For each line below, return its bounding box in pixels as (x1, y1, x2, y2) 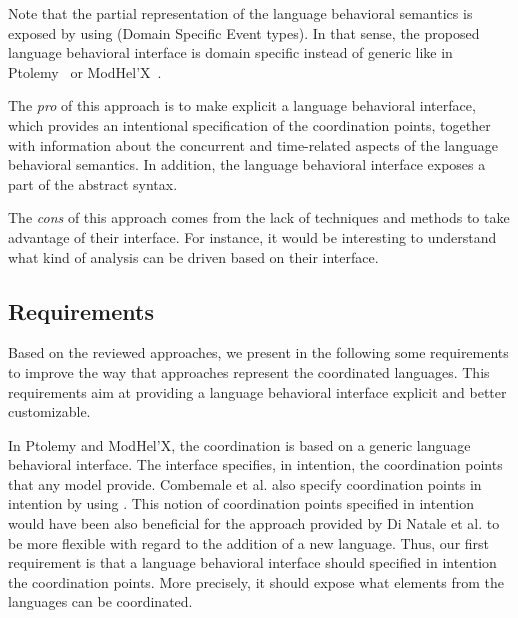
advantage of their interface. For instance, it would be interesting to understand (8, 226, 497, 247)
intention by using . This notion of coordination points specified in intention (8, 493, 474, 514)
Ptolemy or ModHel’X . (8, 61, 162, 82)
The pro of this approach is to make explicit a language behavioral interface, (8, 95, 476, 116)
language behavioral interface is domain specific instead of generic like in (8, 42, 453, 63)
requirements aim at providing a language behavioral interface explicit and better (8, 381, 507, 402)
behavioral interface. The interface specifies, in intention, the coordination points (8, 454, 503, 475)
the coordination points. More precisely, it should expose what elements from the (8, 571, 504, 592)
